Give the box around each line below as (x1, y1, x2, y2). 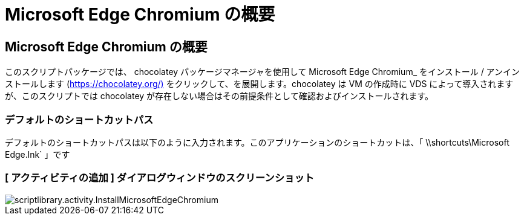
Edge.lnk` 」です (5, 149, 70, 160)
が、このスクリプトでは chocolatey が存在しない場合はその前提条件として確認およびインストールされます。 (5, 91, 434, 102)
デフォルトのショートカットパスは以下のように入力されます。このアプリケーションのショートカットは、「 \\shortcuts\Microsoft (5, 137, 509, 147)
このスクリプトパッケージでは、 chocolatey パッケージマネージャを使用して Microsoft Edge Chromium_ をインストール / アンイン (5, 66, 520, 77)
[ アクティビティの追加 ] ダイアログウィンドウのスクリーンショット (5, 172, 315, 184)
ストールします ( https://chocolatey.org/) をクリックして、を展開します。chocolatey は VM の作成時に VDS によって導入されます (5, 79, 514, 89)
